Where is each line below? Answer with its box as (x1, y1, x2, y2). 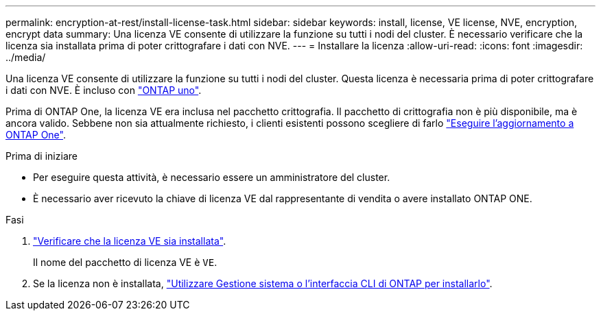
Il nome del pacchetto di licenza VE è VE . (33, 256, 217, 268)
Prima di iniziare (5, 150, 78, 162)
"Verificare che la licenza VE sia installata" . (33, 235, 226, 247)
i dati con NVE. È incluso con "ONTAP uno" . (5, 84, 202, 96)
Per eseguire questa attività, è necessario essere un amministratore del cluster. (33, 171, 390, 183)
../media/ (5, 51, 46, 63)
